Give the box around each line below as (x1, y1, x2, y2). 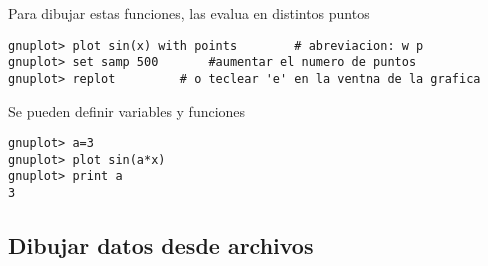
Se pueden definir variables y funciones (8, 100, 246, 121)
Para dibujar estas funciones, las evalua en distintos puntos (8, 3, 370, 23)
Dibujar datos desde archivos (8, 230, 314, 261)
